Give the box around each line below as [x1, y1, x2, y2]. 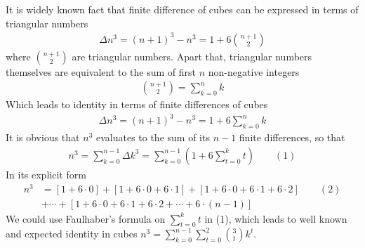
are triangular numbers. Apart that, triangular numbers [72, 48, 312, 63]
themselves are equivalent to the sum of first [6, 64, 197, 79]
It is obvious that [6, 130, 80, 145]
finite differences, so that [239, 130, 345, 145]
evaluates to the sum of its [95, 130, 210, 145]
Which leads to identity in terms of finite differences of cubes [6, 97, 268, 112]
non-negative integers [208, 64, 300, 79]
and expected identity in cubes [6, 226, 138, 241]
